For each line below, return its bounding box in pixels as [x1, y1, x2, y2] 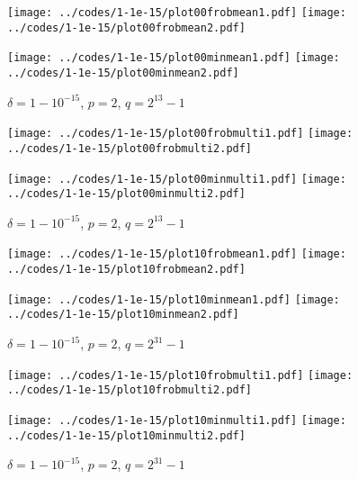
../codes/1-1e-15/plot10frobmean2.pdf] [7, 263, 246, 276]
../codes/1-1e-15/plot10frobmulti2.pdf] [7, 384, 253, 397]
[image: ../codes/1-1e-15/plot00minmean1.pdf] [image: [7, 51, 340, 65]
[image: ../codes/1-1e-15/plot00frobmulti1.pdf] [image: [7, 127, 354, 140]
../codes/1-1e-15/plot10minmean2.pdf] [7, 308, 239, 321]
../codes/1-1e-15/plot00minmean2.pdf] [7, 66, 239, 79]
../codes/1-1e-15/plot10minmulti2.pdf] [7, 429, 246, 442]
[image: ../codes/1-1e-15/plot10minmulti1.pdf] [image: [7, 413, 346, 427]
